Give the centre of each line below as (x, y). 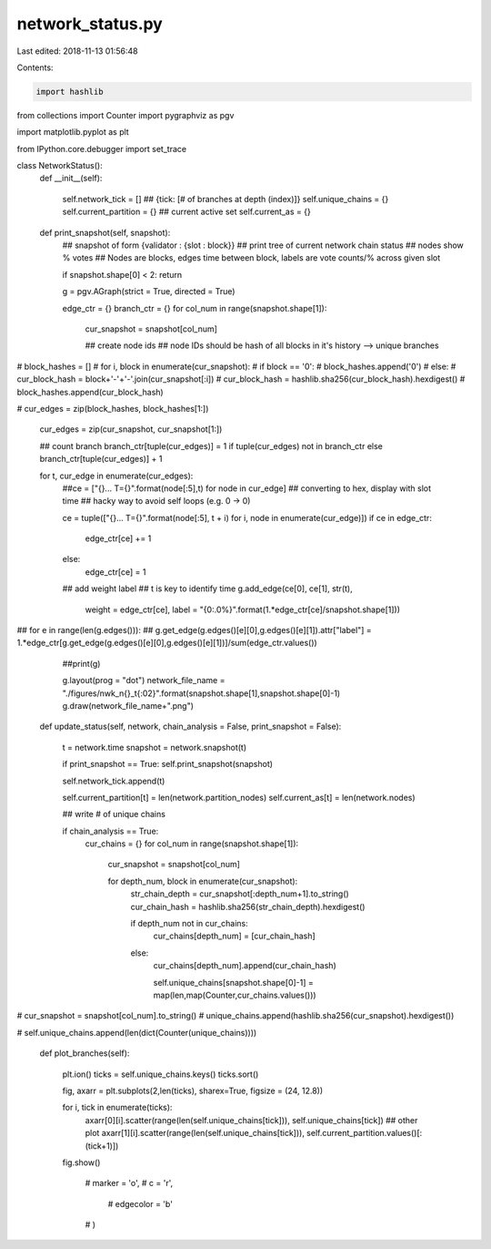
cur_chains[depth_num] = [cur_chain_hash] (234, 936)
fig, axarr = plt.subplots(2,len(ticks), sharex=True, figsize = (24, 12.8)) (193, 1090)
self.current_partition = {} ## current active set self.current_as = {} (186, 212)
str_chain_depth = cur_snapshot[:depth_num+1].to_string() (240, 894)
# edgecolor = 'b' (140, 1203)
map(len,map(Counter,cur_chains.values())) (235, 995)
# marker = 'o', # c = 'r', (129, 1183)
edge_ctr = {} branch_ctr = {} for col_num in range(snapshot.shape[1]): (195, 308)
